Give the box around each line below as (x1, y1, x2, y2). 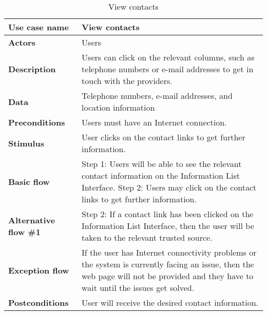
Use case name (8, 21, 69, 33)
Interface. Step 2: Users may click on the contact (82, 181, 257, 193)
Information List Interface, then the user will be (82, 220, 254, 232)
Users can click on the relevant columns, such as (82, 51, 255, 63)
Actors (8, 36, 35, 48)
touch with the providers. (82, 75, 173, 87)
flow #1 (8, 225, 41, 238)
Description (8, 63, 56, 75)
